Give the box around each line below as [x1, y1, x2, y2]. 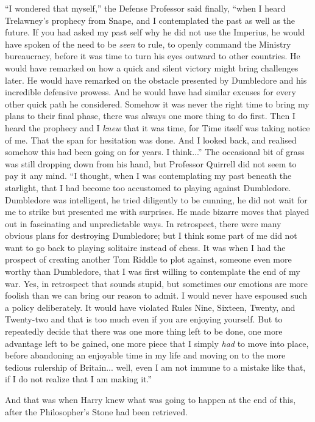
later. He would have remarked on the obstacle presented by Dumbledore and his [5, 73, 307, 86]
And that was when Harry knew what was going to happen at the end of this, [5, 393, 296, 406]
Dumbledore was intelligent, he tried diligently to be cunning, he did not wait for [5, 193, 308, 206]
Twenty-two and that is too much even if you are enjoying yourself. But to [5, 313, 283, 326]
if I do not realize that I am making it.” [5, 373, 152, 385]
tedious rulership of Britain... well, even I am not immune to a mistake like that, [5, 360, 306, 373]
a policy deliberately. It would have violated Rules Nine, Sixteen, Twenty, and [5, 300, 296, 313]
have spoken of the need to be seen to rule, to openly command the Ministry [5, 37, 291, 50]
